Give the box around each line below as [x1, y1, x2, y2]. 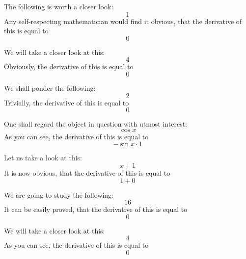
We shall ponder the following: [4, 82, 96, 93]
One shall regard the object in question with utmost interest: [4, 119, 187, 129]
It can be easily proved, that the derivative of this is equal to [4, 204, 188, 214]
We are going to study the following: [4, 189, 113, 200]
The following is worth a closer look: [4, 1, 113, 11]
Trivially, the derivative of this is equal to [4, 97, 129, 107]
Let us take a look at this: [4, 153, 82, 163]
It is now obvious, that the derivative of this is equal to [4, 167, 170, 178]
